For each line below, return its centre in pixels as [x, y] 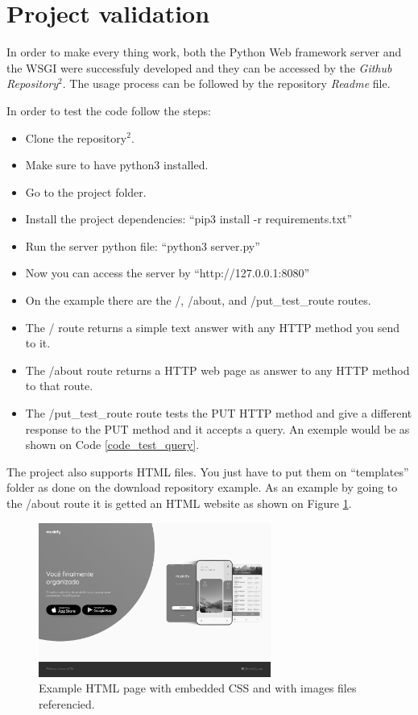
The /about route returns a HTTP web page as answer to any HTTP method [217, 370]
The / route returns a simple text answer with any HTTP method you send [212, 327]
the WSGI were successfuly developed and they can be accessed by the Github [199, 67]
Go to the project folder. [86, 191]
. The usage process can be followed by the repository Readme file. [226, 83]
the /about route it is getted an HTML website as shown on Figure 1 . [179, 503]
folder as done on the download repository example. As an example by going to [202, 487]
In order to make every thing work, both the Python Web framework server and [204, 52]
